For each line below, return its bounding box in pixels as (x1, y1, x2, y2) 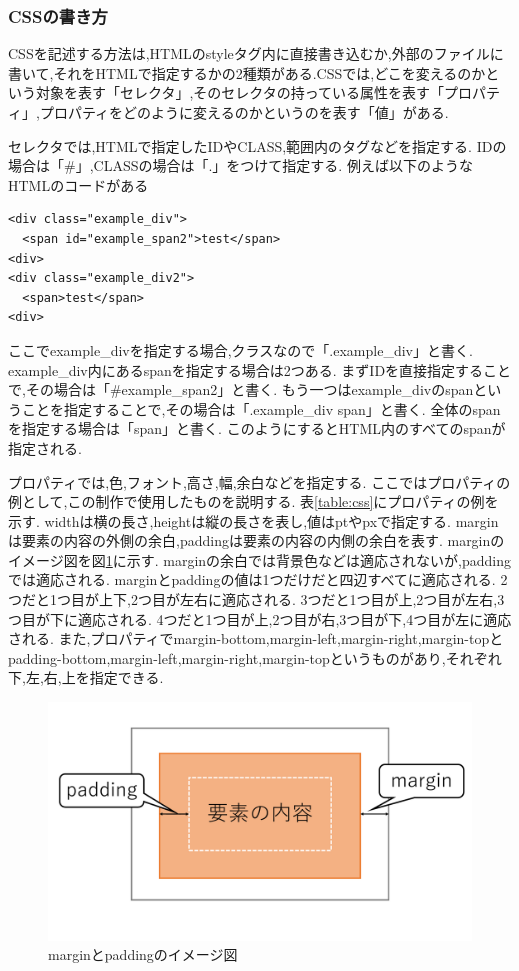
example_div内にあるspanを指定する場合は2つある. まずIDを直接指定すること (8, 359, 512, 380)
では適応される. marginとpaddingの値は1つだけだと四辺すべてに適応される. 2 (8, 569, 508, 590)
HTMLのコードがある (8, 174, 149, 195)
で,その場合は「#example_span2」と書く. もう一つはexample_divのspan (8, 379, 474, 400)
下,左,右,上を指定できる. (8, 667, 164, 688)
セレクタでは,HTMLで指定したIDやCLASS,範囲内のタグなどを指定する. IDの (8, 135, 507, 156)
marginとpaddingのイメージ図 (48, 944, 238, 965)
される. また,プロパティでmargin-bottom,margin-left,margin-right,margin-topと (8, 628, 504, 649)
